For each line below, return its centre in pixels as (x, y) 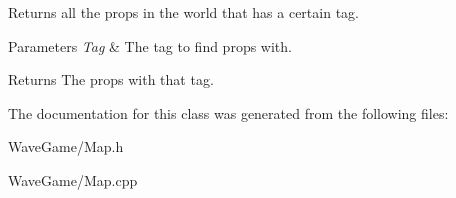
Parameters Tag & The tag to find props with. (150, 45)
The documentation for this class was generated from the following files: (228, 112)
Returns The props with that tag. (111, 79)
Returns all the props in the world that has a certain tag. (183, 12)
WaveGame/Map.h (66, 146)
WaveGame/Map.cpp (73, 179)
